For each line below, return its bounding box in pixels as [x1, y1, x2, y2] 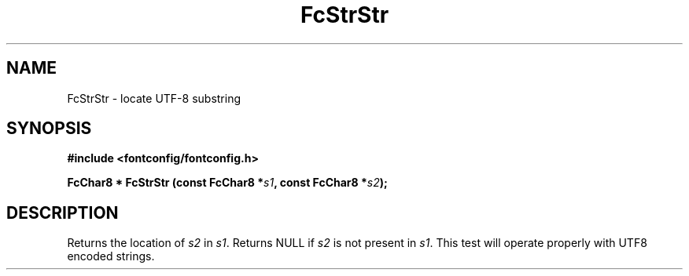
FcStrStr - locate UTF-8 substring [67, 91, 241, 105]
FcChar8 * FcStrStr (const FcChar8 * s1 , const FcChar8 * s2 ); [67, 176, 388, 190]
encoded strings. [67, 249, 155, 263]
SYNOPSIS [6, 118, 92, 139]
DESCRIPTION [6, 202, 119, 223]
